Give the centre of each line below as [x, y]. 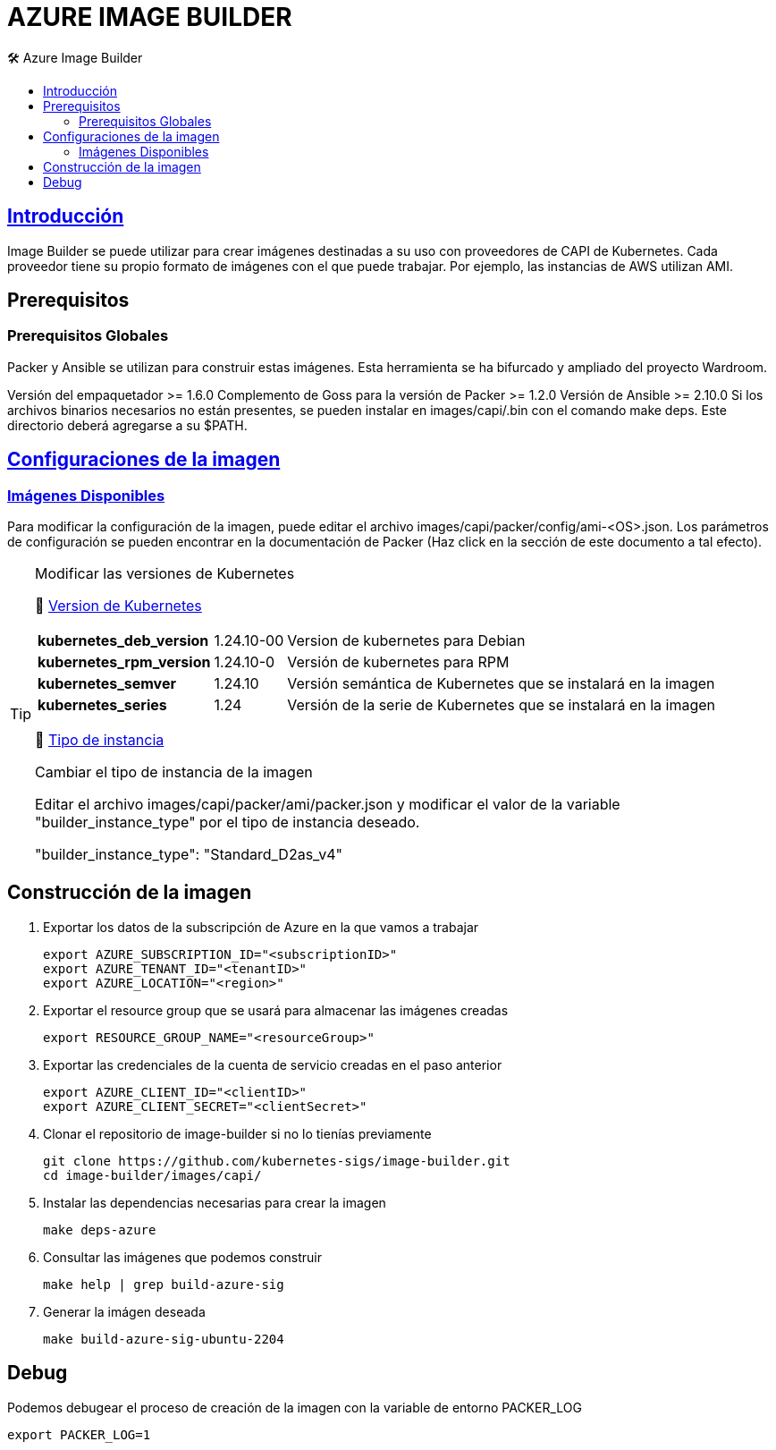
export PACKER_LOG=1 [79, 1434]
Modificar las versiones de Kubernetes [165, 574]
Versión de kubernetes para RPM [398, 662]
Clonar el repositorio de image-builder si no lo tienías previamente [237, 1133]
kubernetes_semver [107, 684]
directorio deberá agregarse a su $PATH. [127, 425]
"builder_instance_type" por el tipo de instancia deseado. [228, 823]
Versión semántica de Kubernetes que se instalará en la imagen [501, 684]
